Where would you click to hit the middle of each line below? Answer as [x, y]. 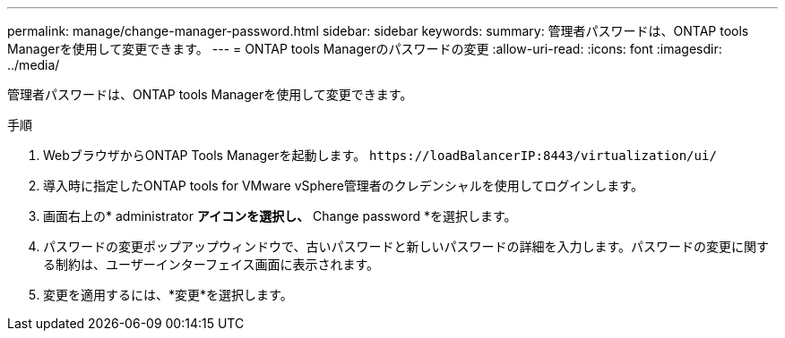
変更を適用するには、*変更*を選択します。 [168, 295]
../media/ [34, 65]
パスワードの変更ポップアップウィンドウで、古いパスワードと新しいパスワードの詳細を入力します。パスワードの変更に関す [406, 246]
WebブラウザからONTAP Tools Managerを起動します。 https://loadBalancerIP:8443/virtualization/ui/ [380, 155]
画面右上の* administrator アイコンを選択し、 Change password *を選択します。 [280, 216]
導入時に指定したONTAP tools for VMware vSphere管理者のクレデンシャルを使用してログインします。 [343, 186]
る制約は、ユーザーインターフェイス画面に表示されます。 [211, 264]
